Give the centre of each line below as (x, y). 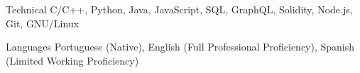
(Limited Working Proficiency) (72, 60)
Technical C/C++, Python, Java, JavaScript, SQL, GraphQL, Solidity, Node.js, (179, 9)
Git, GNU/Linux (43, 23)
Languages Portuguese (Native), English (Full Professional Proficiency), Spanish (180, 47)
